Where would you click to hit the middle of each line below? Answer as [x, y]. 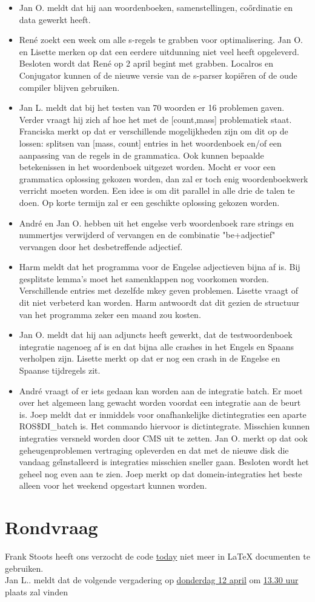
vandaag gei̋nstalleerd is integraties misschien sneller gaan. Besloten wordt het [164, 462]
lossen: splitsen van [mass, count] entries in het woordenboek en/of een [150, 143]
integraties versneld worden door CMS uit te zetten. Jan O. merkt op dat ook [163, 438]
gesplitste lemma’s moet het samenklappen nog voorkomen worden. [144, 278]
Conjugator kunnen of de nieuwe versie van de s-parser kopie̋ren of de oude [158, 75]
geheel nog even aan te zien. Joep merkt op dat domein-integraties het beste [161, 473]
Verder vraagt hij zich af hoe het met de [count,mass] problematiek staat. [155, 119]
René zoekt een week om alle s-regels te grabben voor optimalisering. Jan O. [161, 40]
